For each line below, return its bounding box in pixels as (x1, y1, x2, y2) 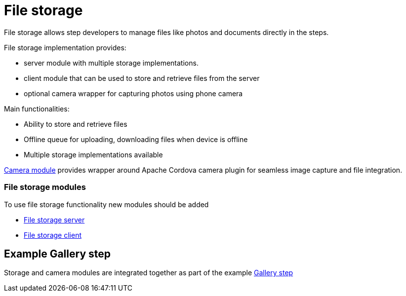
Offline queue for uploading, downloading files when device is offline (24, 135, 248, 144)
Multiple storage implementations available (24, 150, 163, 159)
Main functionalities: (4, 104, 70, 113)
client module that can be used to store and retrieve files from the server (24, 74, 260, 82)
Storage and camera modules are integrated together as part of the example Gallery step (4, 268, 293, 277)
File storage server (24, 215, 85, 224)
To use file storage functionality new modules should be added (4, 200, 209, 209)
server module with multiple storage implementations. (24, 58, 199, 67)
